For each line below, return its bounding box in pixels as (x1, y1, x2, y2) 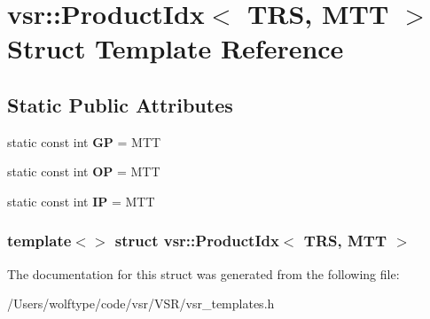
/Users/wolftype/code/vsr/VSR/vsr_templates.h (7, 294, 275, 313)
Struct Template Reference (7, 30, 344, 66)
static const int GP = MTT (7, 132, 161, 151)
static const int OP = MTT (7, 162, 160, 181)
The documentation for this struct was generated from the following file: (7, 264, 400, 283)
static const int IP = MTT (7, 191, 155, 210)
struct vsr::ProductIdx (114, 230, 279, 252)
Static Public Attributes (7, 90, 233, 118)
